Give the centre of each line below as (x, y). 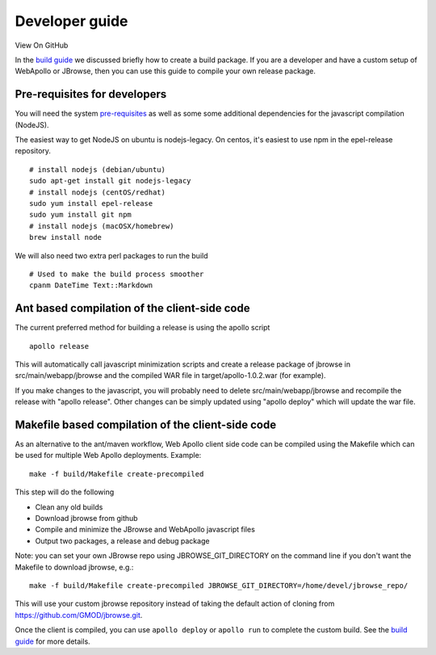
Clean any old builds (69, 507)
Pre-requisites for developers (91, 94)
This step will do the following (65, 492)
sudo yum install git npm (81, 215)
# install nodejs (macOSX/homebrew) (102, 226)
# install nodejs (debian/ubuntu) (97, 169)
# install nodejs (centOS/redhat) (97, 192)
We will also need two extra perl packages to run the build (111, 255)
